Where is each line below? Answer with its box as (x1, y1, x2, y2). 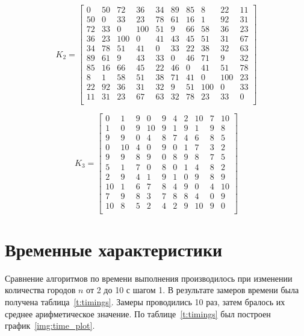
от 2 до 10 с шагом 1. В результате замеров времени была (86, 284, 299, 296)
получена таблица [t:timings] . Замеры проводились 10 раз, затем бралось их (5, 296, 285, 308)
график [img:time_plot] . (5, 319, 95, 332)
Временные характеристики (5, 236, 223, 261)
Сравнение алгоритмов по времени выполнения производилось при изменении (5, 271, 293, 284)
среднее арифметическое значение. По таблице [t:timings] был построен (5, 307, 271, 320)
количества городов (5, 284, 76, 296)
